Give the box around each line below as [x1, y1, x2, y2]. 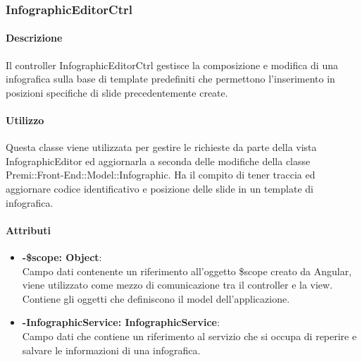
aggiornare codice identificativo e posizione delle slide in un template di [6, 181, 313, 195]
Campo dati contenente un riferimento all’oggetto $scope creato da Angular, [22, 263, 352, 278]
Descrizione [6, 30, 63, 45]
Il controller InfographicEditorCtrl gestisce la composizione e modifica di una [6, 57, 338, 72]
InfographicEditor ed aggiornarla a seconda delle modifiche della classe [6, 153, 311, 168]
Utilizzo [6, 113, 44, 128]
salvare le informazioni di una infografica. [22, 342, 201, 357]
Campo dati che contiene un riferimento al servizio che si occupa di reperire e [22, 328, 357, 343]
